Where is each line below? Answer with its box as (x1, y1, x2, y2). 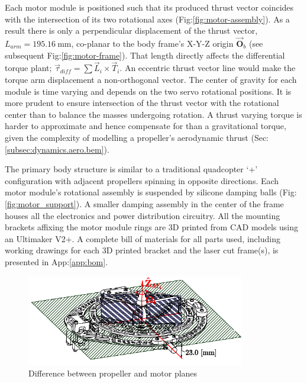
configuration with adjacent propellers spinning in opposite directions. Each (5, 174, 279, 186)
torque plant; (5, 62, 52, 74)
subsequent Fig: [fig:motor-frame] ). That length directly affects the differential (5, 49, 285, 61)
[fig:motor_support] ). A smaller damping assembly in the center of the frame (5, 197, 284, 210)
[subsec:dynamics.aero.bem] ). (5, 143, 109, 155)
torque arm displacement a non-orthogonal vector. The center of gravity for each (5, 73, 297, 85)
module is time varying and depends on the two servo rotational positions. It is (5, 85, 292, 97)
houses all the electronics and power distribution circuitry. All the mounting (5, 209, 280, 221)
